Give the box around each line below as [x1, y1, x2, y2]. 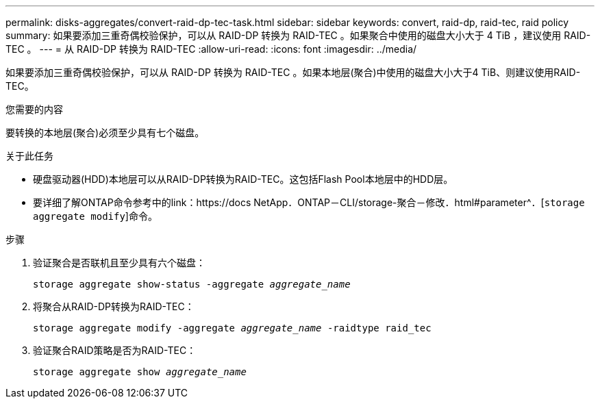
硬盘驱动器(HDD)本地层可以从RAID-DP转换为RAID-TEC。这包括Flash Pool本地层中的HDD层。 [33, 173, 453, 185]
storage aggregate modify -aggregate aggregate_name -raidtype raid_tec [33, 323, 432, 333]
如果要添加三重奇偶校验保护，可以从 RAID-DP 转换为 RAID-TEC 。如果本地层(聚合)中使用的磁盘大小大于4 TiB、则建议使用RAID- [5, 66, 581, 78]
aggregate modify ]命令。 [33, 210, 158, 222]
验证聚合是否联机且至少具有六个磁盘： [33, 257, 205, 268]
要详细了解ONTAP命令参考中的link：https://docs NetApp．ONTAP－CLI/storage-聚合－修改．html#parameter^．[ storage [33, 197, 585, 208]
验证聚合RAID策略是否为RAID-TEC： [33, 344, 197, 356]
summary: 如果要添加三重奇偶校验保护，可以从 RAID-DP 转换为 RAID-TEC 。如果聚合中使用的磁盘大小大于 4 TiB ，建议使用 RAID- [5, 29, 591, 41]
